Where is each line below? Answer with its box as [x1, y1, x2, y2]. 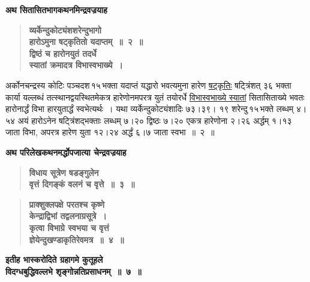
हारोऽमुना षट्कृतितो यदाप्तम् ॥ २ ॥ [29, 35, 143, 48]
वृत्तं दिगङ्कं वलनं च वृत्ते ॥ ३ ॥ [29, 178, 135, 190]
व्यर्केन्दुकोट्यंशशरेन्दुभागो [29, 23, 101, 36]
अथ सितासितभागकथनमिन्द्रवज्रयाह [5, 4, 107, 16]
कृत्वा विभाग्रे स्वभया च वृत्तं [29, 221, 109, 234]
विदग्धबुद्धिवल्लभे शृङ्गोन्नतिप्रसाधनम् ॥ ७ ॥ [5, 265, 142, 277]
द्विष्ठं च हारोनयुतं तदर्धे [29, 47, 97, 59]
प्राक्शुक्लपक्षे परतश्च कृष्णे [29, 198, 104, 210]
